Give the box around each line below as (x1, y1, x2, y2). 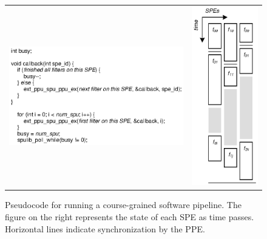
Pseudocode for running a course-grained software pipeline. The (5, 198, 242, 211)
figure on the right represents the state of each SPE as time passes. (5, 210, 254, 223)
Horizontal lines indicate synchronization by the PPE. (5, 222, 205, 235)
